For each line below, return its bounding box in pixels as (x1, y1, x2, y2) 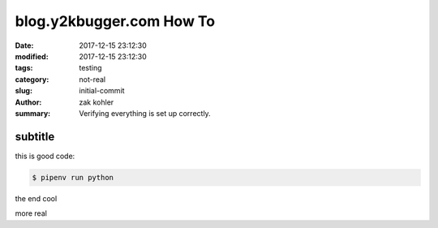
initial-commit (79, 86, 125, 96)
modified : (15, 51, 49, 61)
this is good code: (15, 151, 75, 161)
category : (15, 74, 49, 84)
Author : (15, 97, 42, 107)
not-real (79, 74, 106, 84)
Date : (15, 41, 34, 50)
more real (15, 209, 48, 218)
